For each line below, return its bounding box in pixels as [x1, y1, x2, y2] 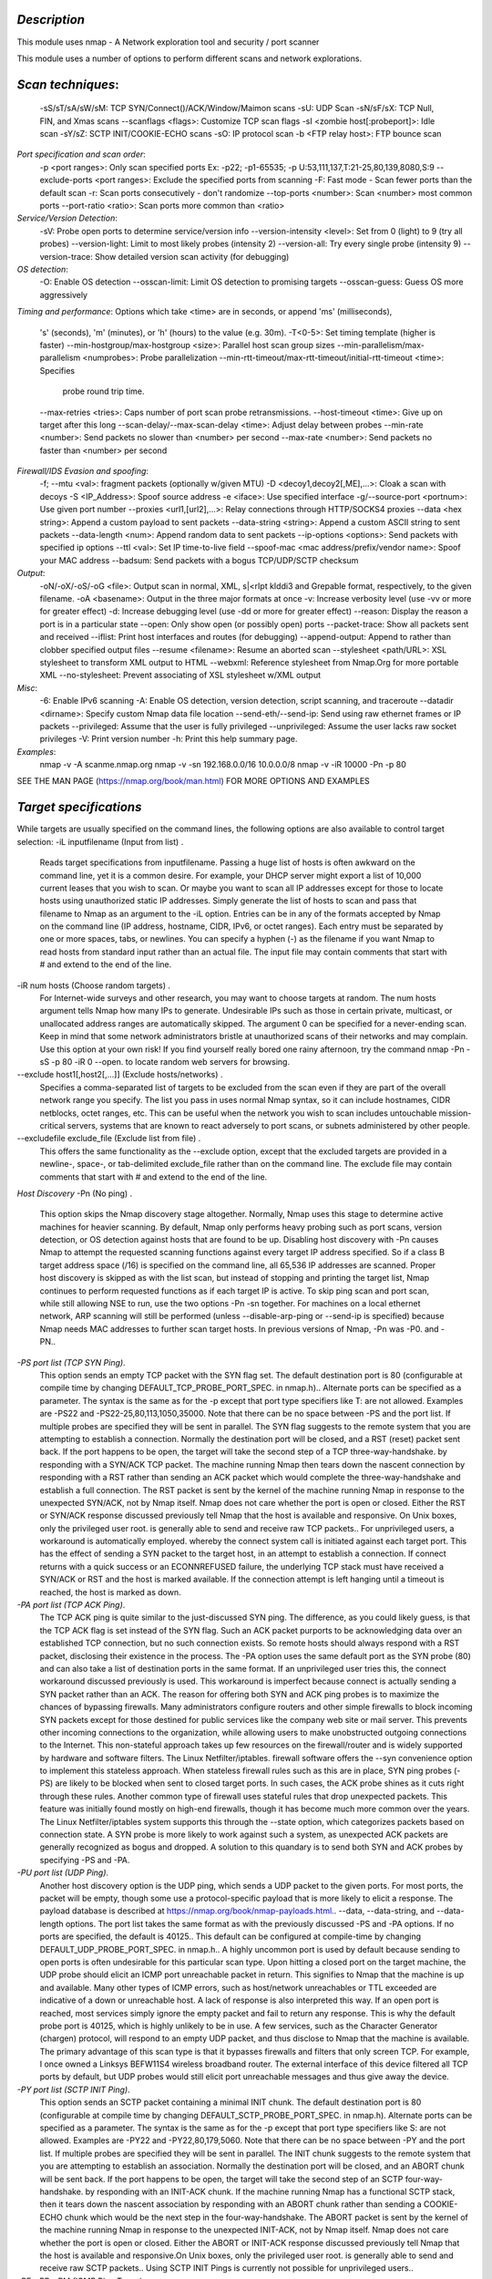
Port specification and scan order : [16, 149, 146, 160]
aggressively [39, 289, 88, 300]
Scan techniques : [16, 77, 119, 92]
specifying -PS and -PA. [39, 1854, 130, 1865]
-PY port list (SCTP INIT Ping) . [16, 2084, 131, 2095]
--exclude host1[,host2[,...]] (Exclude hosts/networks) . [16, 1069, 223, 1080]
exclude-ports [39, 174, 93, 186]
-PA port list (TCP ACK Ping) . [16, 1600, 126, 1611]
